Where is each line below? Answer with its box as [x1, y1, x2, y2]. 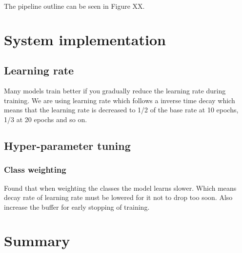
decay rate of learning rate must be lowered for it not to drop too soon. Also [4, 192, 233, 202]
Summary [4, 230, 70, 250]
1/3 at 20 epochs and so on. [4, 114, 87, 124]
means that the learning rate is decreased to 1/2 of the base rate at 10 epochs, [4, 105, 239, 115]
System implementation [4, 29, 166, 49]
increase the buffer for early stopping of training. [4, 201, 150, 212]
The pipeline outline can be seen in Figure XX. [4, 1, 145, 11]
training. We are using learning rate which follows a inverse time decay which [4, 95, 235, 105]
